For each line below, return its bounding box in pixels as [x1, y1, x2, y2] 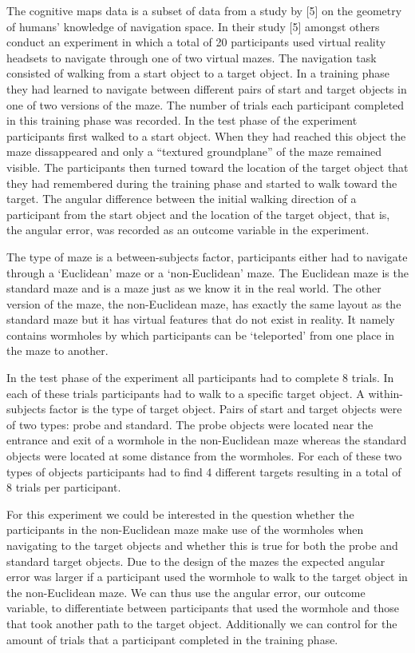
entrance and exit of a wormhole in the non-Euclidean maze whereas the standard [6, 432, 407, 448]
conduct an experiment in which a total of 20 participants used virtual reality [6, 34, 386, 50]
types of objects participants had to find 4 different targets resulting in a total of [6, 463, 401, 480]
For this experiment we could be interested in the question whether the [6, 505, 354, 522]
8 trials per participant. [6, 479, 121, 496]
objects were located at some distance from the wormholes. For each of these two [6, 448, 402, 464]
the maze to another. [6, 342, 109, 359]
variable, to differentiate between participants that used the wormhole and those [6, 599, 399, 616]
